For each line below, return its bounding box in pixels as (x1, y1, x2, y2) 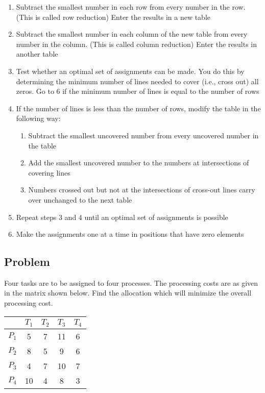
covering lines (28, 167, 70, 178)
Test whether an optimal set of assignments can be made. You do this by (16, 65, 245, 76)
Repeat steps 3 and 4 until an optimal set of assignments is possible (16, 211, 228, 222)
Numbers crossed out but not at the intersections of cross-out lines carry (28, 184, 255, 195)
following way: (16, 113, 61, 124)
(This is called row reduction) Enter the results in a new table (16, 11, 210, 22)
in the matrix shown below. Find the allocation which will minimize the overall (4, 287, 252, 298)
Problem (4, 254, 50, 269)
